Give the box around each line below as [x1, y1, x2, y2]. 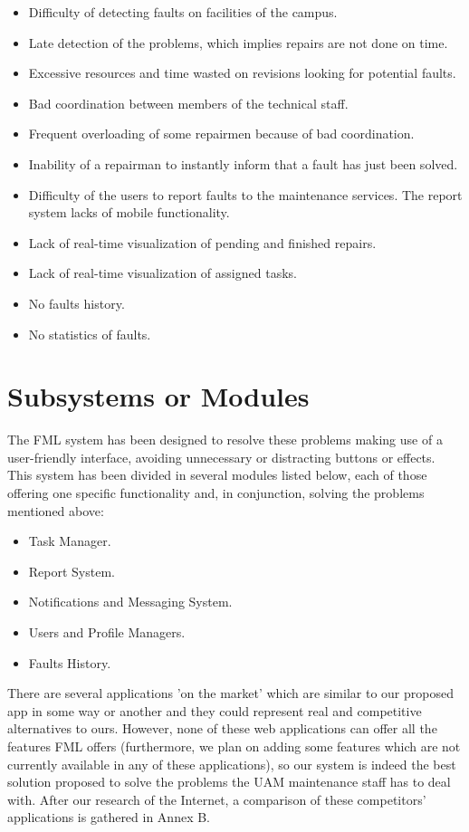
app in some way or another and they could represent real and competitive [7, 701, 422, 720]
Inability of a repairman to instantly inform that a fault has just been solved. [28, 154, 458, 173]
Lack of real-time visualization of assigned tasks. [28, 263, 297, 282]
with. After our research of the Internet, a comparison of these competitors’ [7, 789, 426, 808]
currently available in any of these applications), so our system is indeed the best [7, 754, 456, 773]
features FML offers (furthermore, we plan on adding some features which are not [7, 736, 461, 755]
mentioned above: [7, 501, 104, 520]
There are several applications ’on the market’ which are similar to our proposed [7, 684, 454, 703]
